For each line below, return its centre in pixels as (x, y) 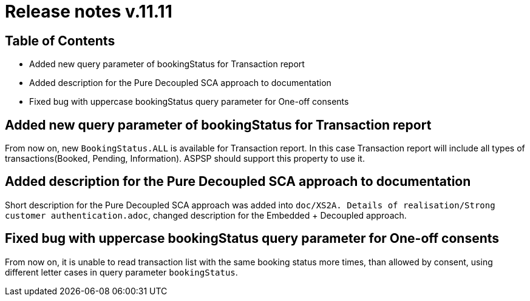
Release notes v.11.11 (89, 12)
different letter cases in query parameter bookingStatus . (121, 272)
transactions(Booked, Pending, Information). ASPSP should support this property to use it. (185, 159)
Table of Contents (60, 41)
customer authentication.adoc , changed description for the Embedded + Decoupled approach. (206, 215)
